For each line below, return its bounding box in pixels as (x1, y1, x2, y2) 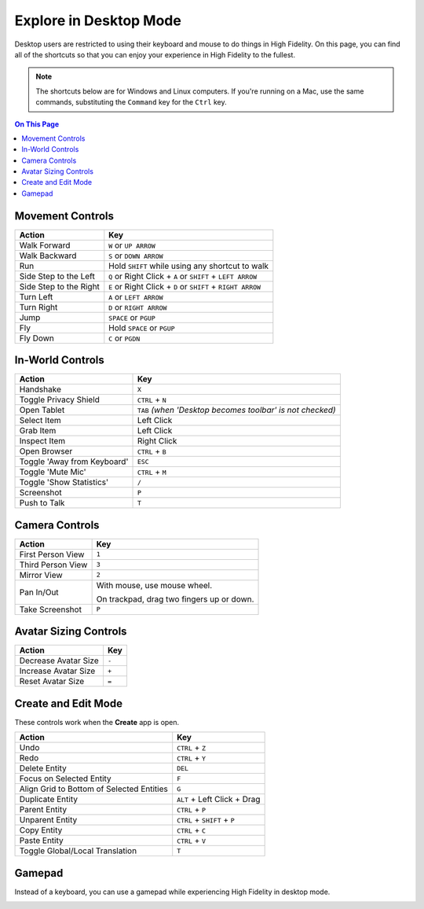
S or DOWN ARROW (108, 250, 164, 261)
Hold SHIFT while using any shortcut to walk (108, 260, 269, 271)
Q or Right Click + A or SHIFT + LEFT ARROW (108, 270, 258, 282)
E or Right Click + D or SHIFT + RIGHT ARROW (108, 281, 261, 292)
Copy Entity (19, 825, 63, 836)
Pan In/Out (19, 587, 59, 598)
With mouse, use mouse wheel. (96, 580, 213, 591)
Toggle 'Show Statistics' (19, 477, 109, 488)
